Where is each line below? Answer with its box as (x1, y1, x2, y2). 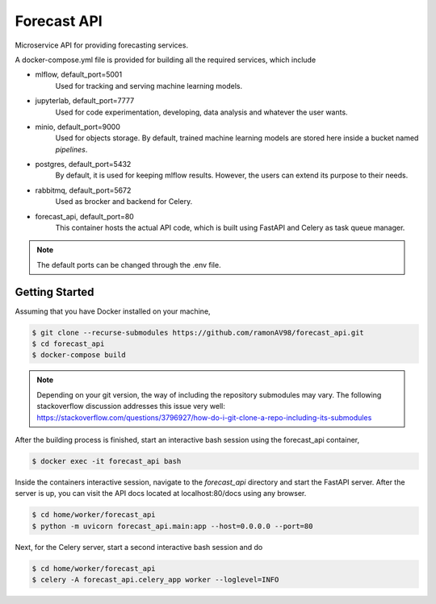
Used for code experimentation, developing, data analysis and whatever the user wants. (55, 107, 348, 117)
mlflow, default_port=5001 (35, 69, 123, 80)
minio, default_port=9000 (35, 122, 121, 131)
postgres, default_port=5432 (35, 160, 132, 169)
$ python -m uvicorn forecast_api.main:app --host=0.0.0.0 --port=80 (31, 521, 313, 531)
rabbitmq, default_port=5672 (35, 185, 132, 195)
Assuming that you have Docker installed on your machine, (15, 306, 211, 316)
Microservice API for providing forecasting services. (15, 40, 189, 50)
